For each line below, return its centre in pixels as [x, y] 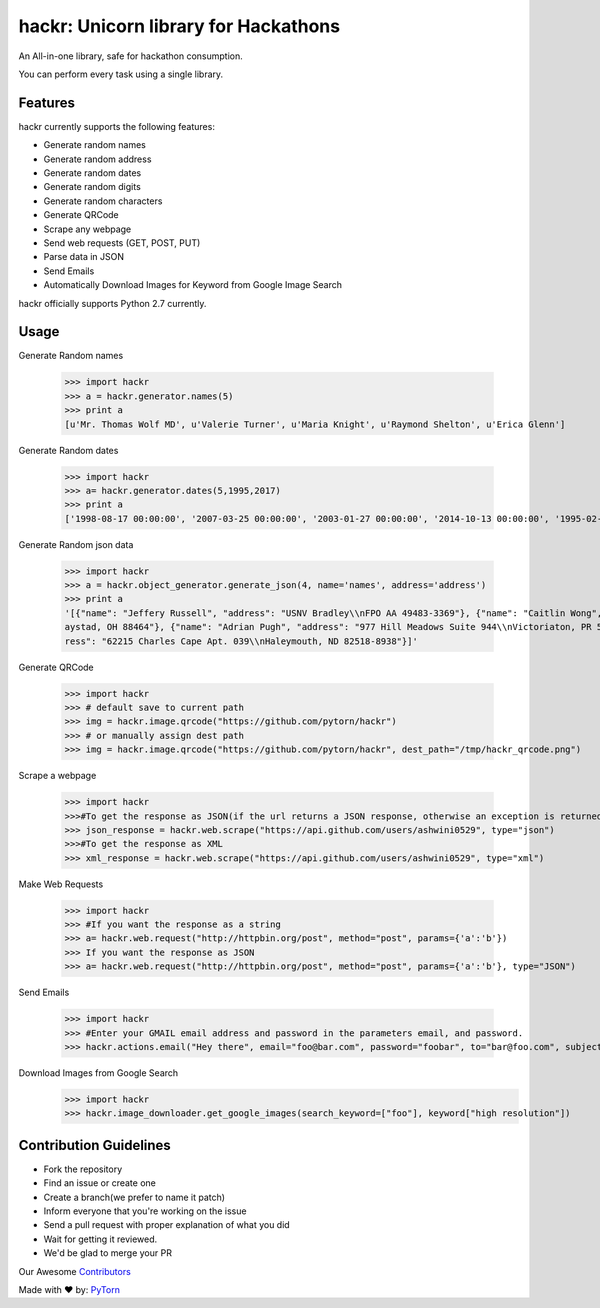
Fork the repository [83, 1169]
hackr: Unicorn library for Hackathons [179, 26]
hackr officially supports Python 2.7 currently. [112, 303]
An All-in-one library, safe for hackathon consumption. [131, 56]
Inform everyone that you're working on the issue [145, 1211]
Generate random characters [103, 201]
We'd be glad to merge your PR [107, 1253]
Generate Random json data [76, 544]
